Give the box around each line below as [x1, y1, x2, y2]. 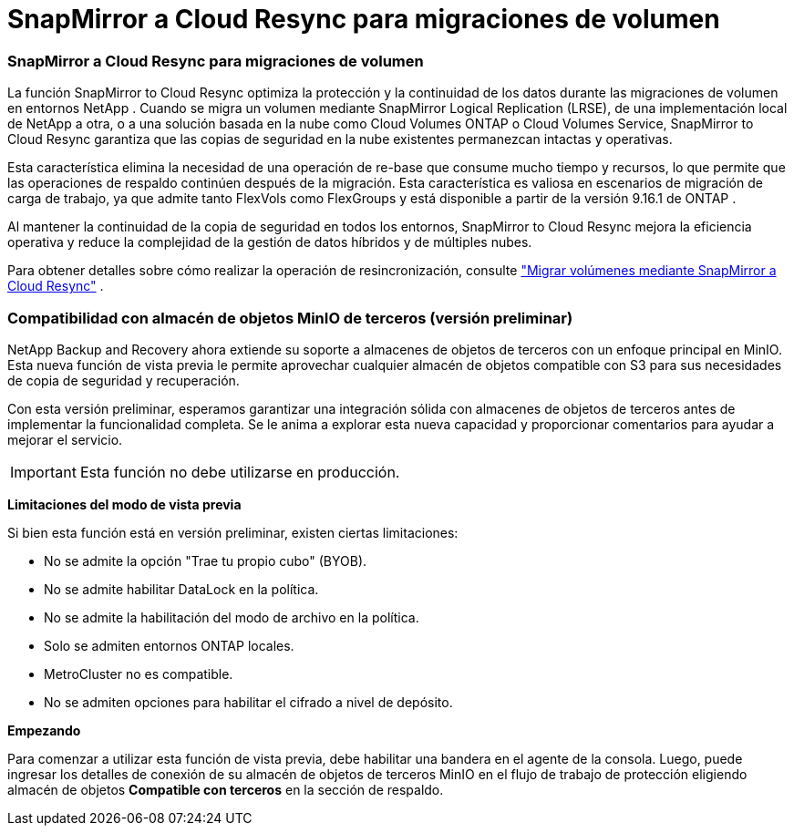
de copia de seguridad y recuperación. [7, 372, 240, 388]
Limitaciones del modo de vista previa [7, 496, 242, 512]
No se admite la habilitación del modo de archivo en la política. [44, 609, 419, 625]
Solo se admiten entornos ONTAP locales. [44, 637, 294, 653]
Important [10, 462, 77, 481]
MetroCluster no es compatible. [44, 665, 233, 682]
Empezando [7, 722, 81, 738]
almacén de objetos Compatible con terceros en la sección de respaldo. [7, 781, 444, 797]
